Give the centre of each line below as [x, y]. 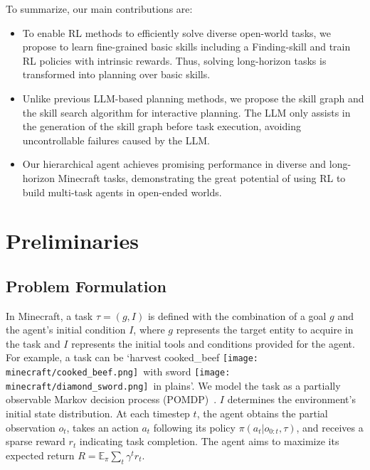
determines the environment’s [291, 399]
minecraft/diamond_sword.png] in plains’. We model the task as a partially [173, 385]
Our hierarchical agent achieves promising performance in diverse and [174, 164]
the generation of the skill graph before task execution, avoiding [162, 126]
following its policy [194, 427]
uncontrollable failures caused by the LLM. [116, 140]
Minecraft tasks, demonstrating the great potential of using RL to [202, 177]
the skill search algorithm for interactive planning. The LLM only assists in [186, 112]
